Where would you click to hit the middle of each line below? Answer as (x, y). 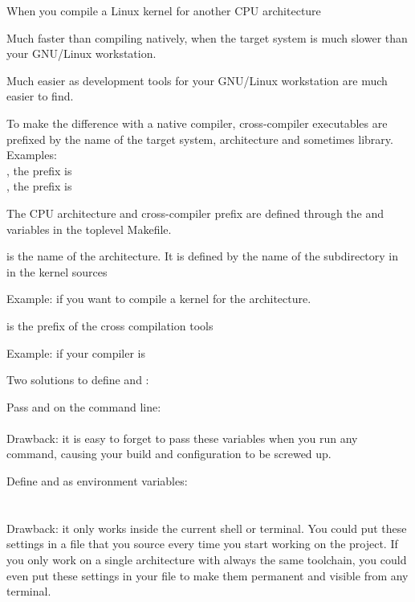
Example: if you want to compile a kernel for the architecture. (159, 299)
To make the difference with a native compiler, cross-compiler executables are (197, 123)
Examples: (32, 155)
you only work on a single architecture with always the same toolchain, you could (207, 560)
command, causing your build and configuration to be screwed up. (169, 454)
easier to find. (40, 96)
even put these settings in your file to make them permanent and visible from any (207, 575)
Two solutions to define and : (78, 380)
